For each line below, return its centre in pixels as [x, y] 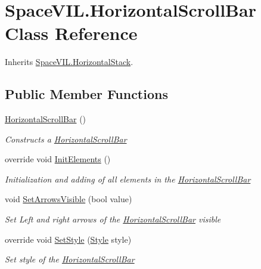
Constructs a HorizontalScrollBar [66, 139]
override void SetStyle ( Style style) [68, 239]
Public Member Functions [86, 94]
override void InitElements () [58, 159]
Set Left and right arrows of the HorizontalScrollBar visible [113, 219]
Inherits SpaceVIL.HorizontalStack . [69, 62]
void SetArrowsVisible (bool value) [69, 199]
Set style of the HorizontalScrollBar [70, 259]
